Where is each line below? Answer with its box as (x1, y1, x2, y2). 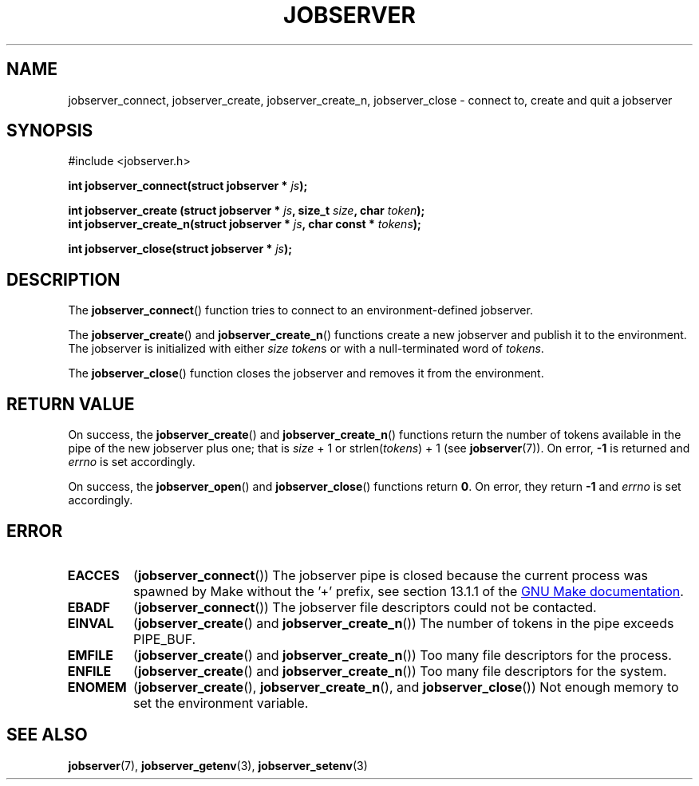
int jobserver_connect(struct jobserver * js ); (68, 179, 308, 193)
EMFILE (67, 646, 114, 663)
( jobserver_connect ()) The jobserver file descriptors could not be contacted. (133, 598, 597, 615)
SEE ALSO (6, 725, 88, 745)
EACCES (67, 567, 120, 583)
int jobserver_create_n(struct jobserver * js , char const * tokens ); (68, 217, 421, 231)
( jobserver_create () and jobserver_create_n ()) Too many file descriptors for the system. (133, 662, 667, 679)
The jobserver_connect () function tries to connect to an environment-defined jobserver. (68, 303, 533, 318)
